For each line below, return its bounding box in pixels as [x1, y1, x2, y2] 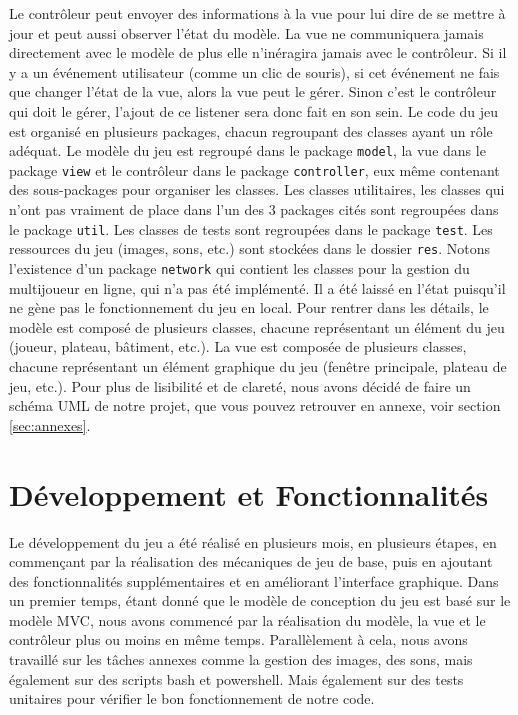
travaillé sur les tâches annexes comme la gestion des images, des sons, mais [9, 649, 473, 670]
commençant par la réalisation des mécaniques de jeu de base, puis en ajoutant [9, 551, 493, 572]
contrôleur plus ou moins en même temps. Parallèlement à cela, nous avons [9, 629, 468, 650]
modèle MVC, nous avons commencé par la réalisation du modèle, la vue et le [9, 609, 486, 630]
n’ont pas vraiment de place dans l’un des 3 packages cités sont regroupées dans [9, 199, 499, 220]
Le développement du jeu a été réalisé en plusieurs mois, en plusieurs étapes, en [9, 531, 497, 552]
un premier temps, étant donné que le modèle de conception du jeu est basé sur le [9, 590, 511, 611]
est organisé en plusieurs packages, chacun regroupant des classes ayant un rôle [9, 120, 493, 141]
